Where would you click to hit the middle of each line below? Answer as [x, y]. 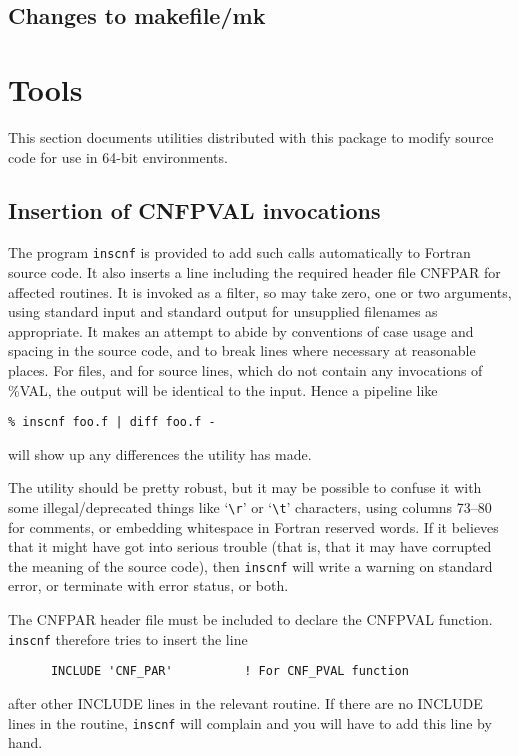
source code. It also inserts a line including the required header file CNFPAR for [254, 271]
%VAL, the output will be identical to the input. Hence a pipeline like [223, 389]
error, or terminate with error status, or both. [148, 585]
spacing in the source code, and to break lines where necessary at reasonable [242, 350]
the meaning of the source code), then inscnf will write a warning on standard [250, 565]
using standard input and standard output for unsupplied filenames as [223, 311]
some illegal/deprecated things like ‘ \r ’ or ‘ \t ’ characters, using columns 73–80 [250, 506]
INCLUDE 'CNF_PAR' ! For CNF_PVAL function [229, 671]
